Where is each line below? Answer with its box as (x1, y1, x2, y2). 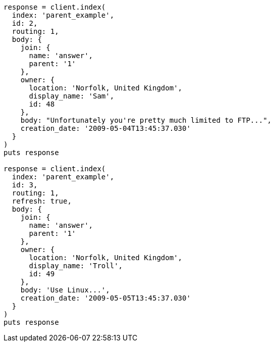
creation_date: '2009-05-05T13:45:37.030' (20, 294, 191, 302)
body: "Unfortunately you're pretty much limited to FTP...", (20, 116, 272, 124)
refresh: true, (12, 197, 72, 205)
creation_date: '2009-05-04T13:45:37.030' (20, 124, 191, 132)
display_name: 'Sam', (29, 92, 115, 100)
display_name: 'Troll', (29, 262, 123, 270)
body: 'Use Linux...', (20, 286, 110, 294)
